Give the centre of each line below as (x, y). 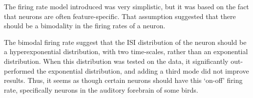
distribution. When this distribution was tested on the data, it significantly (116, 61)
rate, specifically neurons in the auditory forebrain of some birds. (101, 89)
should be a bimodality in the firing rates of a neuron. (85, 26)
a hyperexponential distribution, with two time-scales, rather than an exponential (126, 51)
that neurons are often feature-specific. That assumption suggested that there (120, 16)
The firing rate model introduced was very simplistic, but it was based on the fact (126, 6)
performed (19, 70)
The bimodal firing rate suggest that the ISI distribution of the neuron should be (125, 42)
